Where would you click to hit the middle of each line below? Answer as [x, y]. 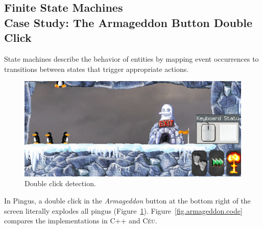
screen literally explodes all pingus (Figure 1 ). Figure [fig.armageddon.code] [123, 210]
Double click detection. [60, 183]
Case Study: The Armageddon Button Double [128, 22]
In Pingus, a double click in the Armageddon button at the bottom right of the [127, 200]
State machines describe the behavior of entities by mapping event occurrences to [131, 58]
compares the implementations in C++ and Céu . [81, 221]
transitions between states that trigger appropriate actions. [97, 69]
